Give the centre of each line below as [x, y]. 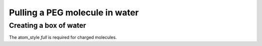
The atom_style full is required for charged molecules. [63, 37]
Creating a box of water [48, 25]
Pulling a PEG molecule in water [74, 12]
